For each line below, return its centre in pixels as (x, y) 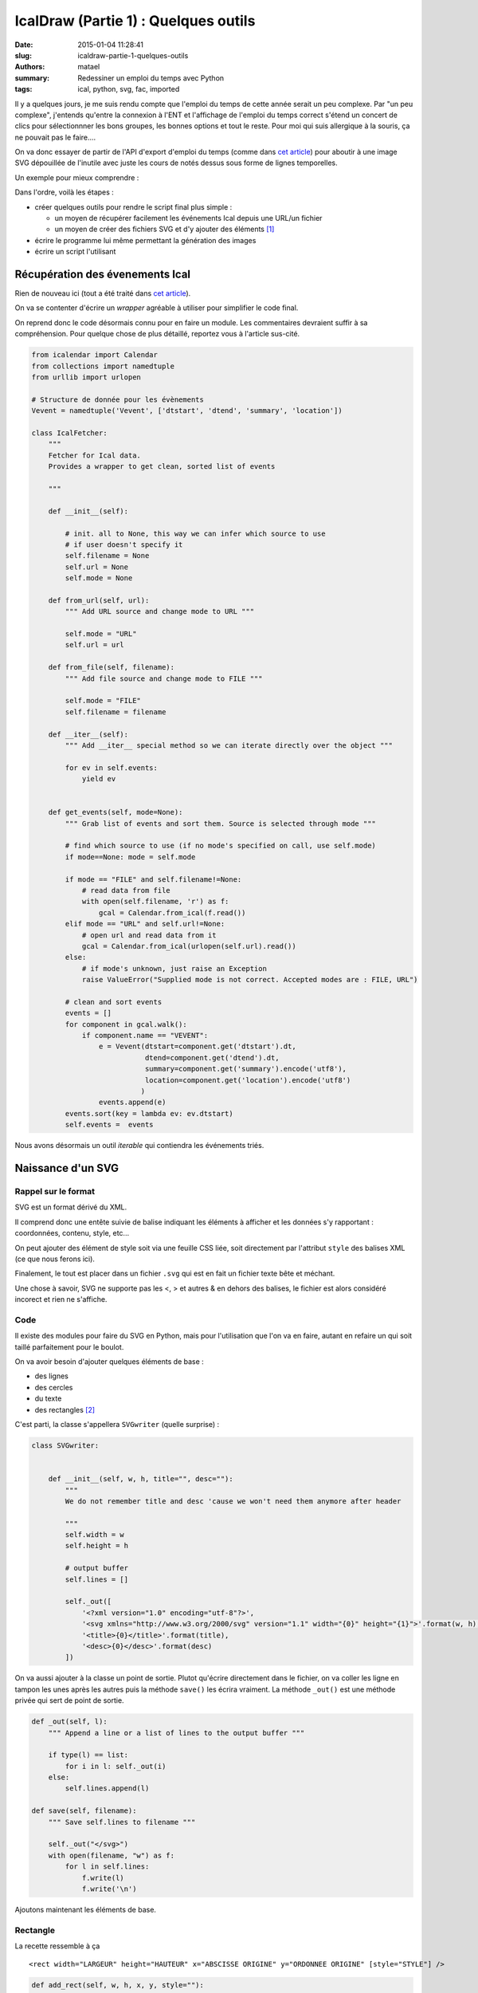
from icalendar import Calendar (95, 355)
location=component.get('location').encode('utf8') (248, 1080)
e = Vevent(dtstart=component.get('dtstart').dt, (197, 1047)
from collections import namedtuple (103, 366)
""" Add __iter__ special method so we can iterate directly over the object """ (229, 745)
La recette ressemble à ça (57, 1946)
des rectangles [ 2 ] (65, 1409)
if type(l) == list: (88, 1755)
